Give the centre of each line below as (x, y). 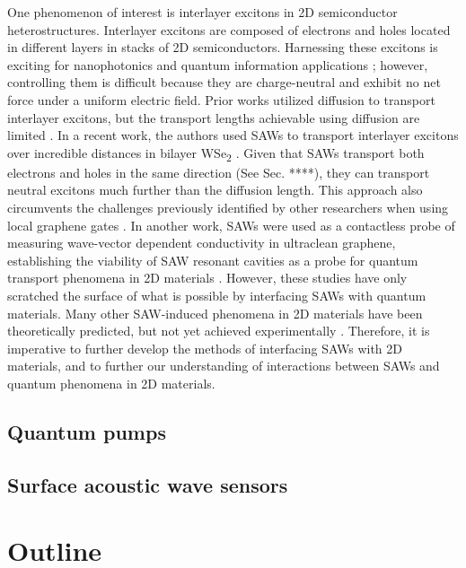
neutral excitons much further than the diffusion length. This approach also (215, 190)
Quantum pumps (87, 431)
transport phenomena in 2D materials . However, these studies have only (207, 278)
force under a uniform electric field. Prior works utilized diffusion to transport (221, 99)
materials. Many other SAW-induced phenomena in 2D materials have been (215, 313)
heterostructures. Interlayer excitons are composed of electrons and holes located (229, 29)
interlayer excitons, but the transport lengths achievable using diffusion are (214, 117)
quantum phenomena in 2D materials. (111, 383)
